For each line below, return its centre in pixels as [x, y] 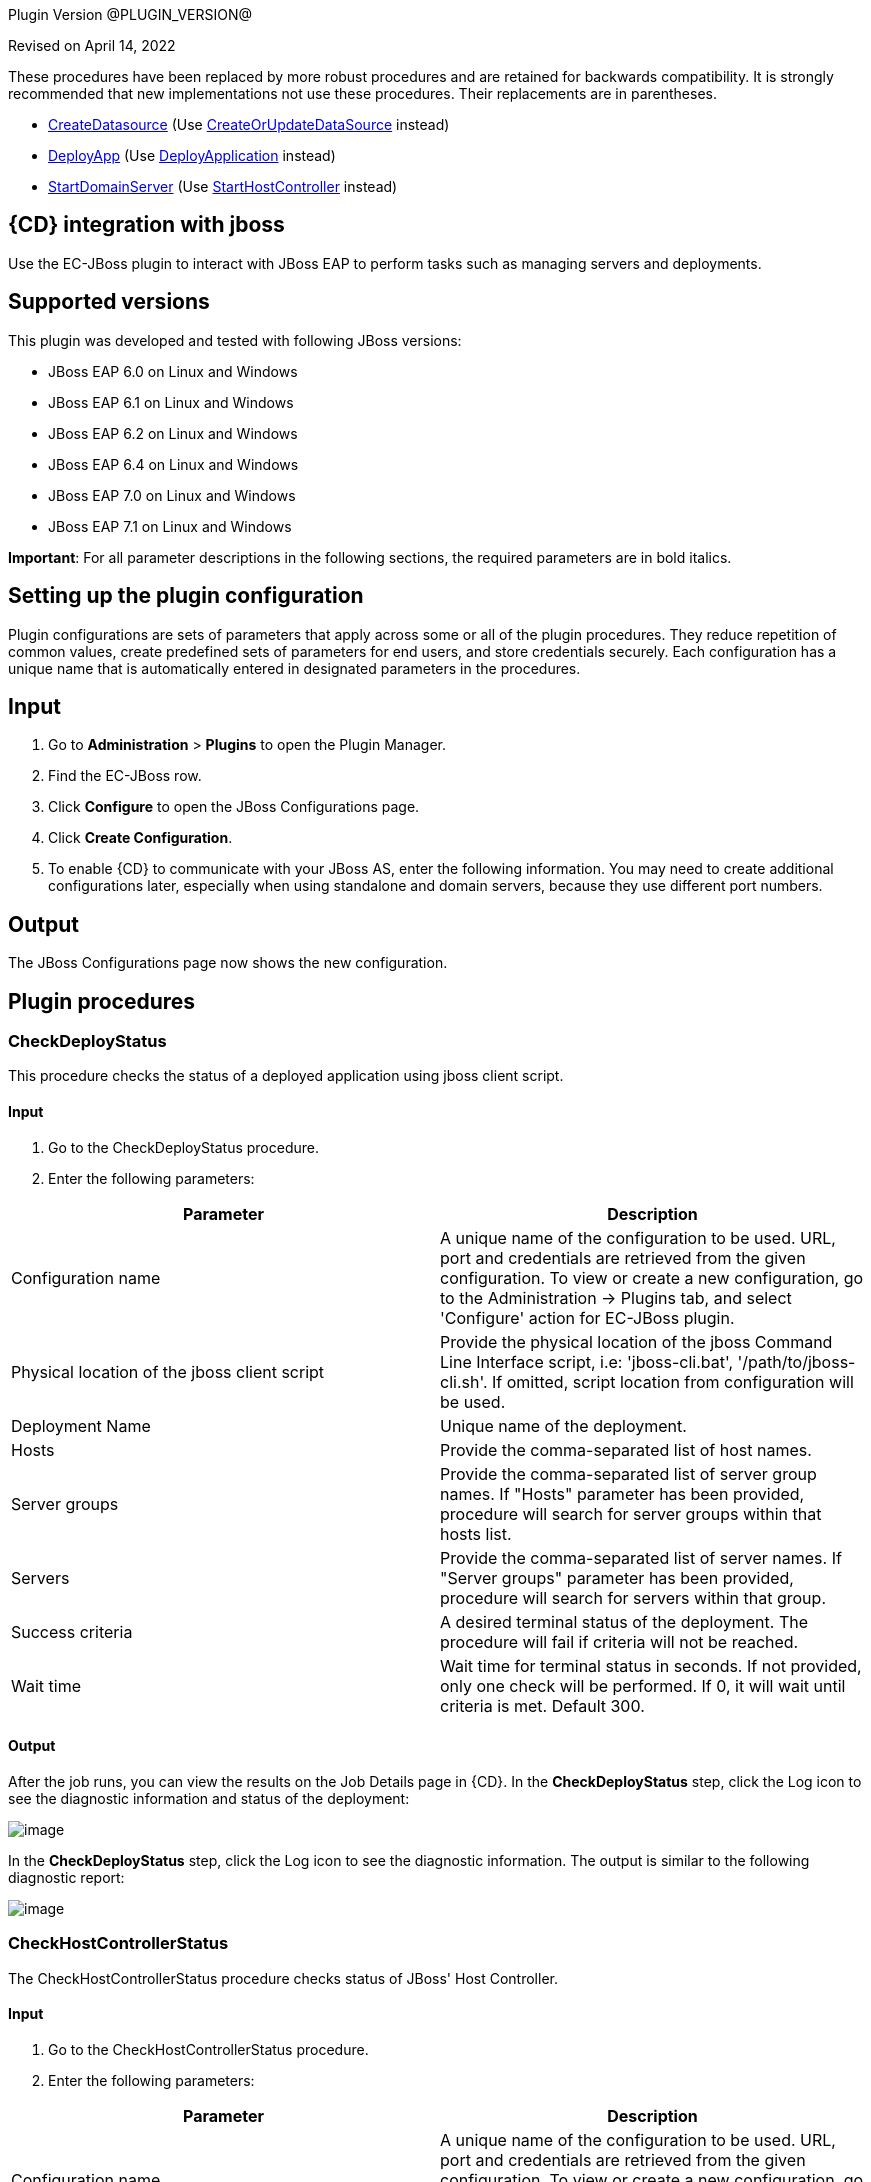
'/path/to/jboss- [796, 1361]
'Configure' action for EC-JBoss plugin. [587, 1317]
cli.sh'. [464, 1381]
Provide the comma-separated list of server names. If [641, 1557]
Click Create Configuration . [140, 838]
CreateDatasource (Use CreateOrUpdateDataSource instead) [249, 124]
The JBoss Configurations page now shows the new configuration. [228, 963]
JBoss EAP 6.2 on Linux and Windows [173, 433]
